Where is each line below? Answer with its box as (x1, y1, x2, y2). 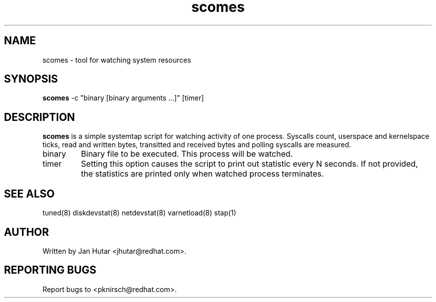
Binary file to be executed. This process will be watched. (81, 149, 293, 159)
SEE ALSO (4, 187, 55, 200)
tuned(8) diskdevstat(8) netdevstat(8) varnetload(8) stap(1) (42, 208, 236, 217)
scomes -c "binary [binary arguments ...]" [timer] (42, 94, 204, 102)
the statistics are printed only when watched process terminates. (81, 169, 324, 179)
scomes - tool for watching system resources (42, 55, 191, 64)
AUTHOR (4, 225, 49, 238)
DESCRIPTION (4, 110, 75, 123)
